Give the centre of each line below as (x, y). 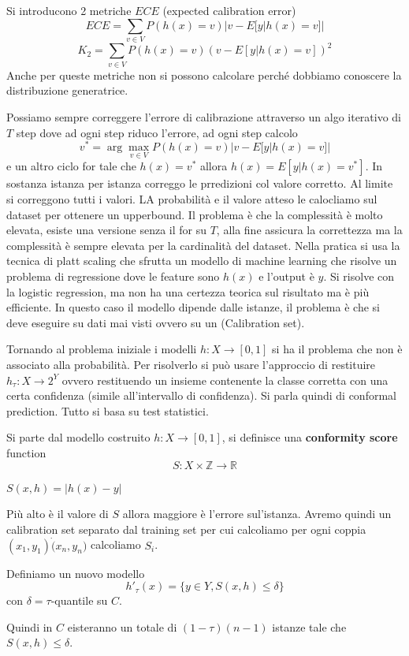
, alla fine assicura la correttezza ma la (309, 230)
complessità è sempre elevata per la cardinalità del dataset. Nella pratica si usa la (203, 245)
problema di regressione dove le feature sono (113, 276)
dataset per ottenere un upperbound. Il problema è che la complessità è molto (195, 214)
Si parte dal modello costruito (78, 437)
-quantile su (79, 600)
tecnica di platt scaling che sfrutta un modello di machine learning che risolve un (202, 261)
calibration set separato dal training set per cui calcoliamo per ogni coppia (186, 529)
